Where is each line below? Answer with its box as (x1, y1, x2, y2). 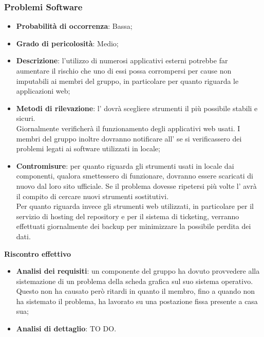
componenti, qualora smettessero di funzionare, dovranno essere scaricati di (16, 170, 253, 181)
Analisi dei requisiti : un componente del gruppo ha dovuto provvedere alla (16, 265, 260, 276)
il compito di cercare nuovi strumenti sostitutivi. (16, 190, 169, 201)
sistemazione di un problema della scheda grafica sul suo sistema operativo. (16, 275, 253, 286)
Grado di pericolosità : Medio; (16, 38, 119, 48)
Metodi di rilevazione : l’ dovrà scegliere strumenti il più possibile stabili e (16, 102, 258, 113)
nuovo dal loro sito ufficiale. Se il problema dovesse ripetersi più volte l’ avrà (16, 180, 257, 191)
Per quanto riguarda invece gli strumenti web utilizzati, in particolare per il (16, 201, 254, 211)
